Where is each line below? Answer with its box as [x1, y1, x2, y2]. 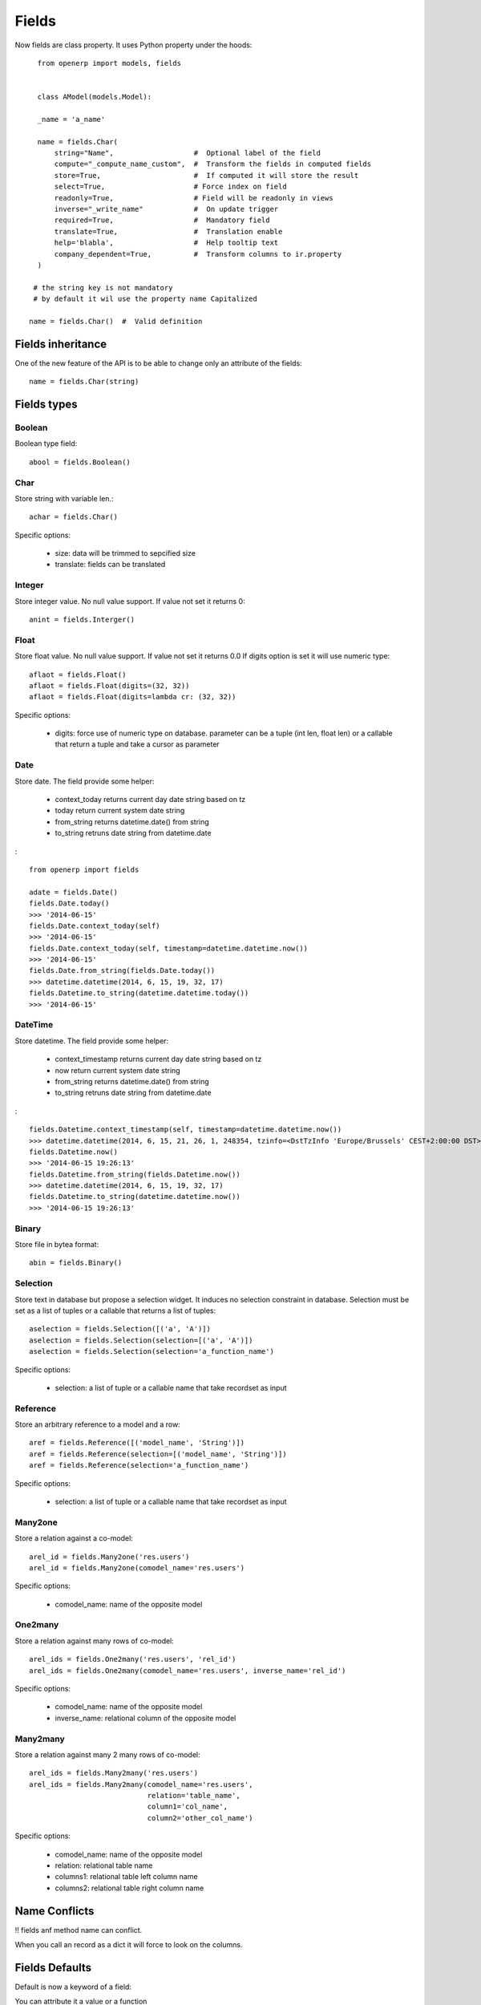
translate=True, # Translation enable [54, 227, 283, 236]
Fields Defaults [14, 1961, 92, 1975]
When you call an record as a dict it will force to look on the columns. [14, 1940, 243, 1950]
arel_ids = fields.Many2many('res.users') [29, 1768, 199, 1778]
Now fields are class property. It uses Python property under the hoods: [14, 40, 253, 50]
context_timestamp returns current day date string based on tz [55, 1055, 262, 1064]
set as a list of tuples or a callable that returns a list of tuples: [14, 1306, 216, 1315]
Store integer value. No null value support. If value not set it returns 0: [14, 596, 245, 606]
